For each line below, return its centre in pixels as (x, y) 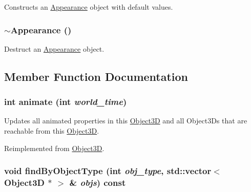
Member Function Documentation (96, 76)
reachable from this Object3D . (52, 131)
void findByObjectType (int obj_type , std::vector (108, 171)
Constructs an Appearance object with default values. (89, 7)
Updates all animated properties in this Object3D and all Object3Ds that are (126, 121)
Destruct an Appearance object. (54, 48)
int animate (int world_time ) (66, 102)
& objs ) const (98, 183)
